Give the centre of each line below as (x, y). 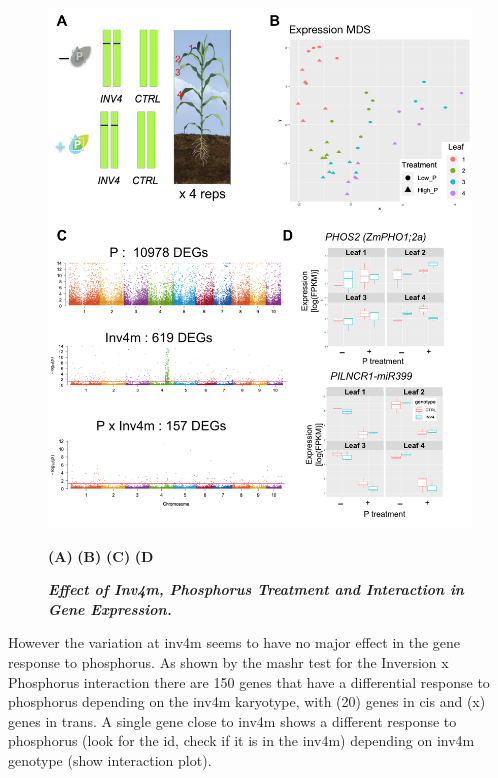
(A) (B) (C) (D (101, 555)
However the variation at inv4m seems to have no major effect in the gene (234, 642)
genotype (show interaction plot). (110, 759)
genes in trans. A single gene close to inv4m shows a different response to (232, 720)
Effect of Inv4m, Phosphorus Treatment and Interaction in (256, 589)
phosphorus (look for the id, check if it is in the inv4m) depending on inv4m (241, 740)
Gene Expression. (110, 608)
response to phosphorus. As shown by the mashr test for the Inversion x (228, 661)
